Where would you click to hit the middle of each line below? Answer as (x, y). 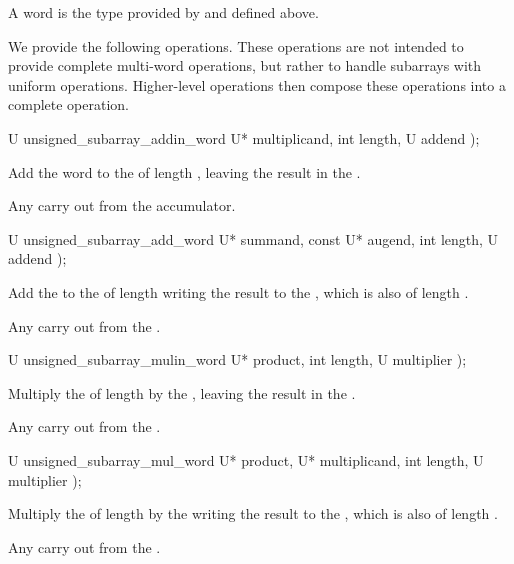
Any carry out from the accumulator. (122, 205)
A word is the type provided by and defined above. (163, 12)
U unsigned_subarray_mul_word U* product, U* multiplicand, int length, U (246, 459)
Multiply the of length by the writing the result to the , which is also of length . (253, 513)
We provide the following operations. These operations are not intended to (236, 45)
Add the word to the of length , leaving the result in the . (184, 171)
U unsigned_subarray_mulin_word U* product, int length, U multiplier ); (237, 359)
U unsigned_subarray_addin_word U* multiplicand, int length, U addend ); (244, 137)
